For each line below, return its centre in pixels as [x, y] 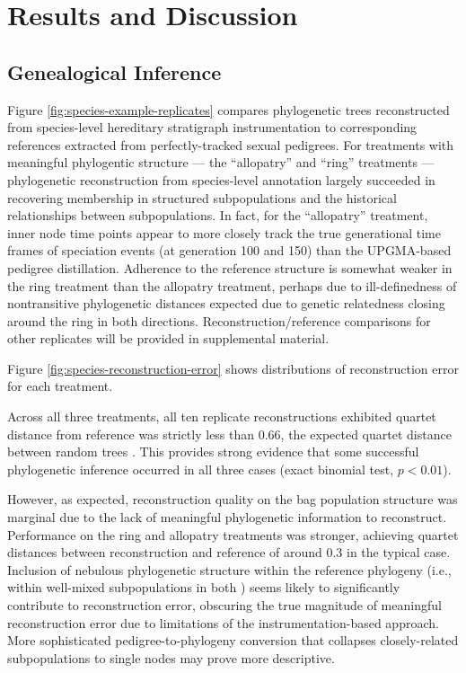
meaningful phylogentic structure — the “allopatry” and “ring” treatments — [221, 162]
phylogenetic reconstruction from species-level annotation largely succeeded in [221, 179]
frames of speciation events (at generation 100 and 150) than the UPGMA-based [229, 250]
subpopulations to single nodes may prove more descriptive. [171, 657]
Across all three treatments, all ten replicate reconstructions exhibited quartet [222, 416]
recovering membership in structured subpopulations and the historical [202, 197]
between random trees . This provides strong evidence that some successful [213, 452]
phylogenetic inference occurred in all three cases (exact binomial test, [201, 469]
